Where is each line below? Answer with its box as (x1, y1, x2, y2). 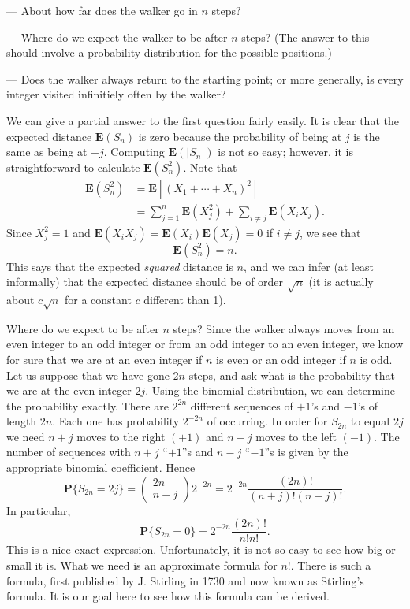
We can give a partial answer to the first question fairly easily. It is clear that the (6, 112, 399, 128)
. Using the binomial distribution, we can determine (145, 382, 395, 399)
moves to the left (255, 428, 337, 444)
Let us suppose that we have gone (6, 366, 170, 383)
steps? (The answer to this (241, 28, 370, 45)
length (6, 413, 37, 429)
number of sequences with (6, 444, 131, 460)
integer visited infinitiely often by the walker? (6, 86, 226, 102)
